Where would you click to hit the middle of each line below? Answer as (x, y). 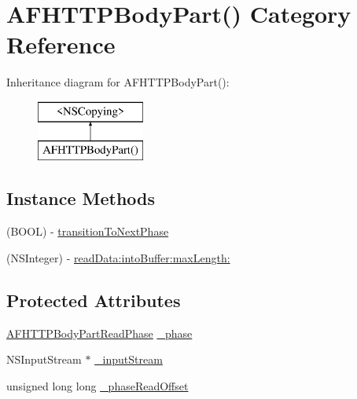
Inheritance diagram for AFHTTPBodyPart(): (118, 82)
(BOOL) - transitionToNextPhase (88, 231)
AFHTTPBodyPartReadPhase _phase (99, 333)
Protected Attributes (94, 300)
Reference (61, 44)
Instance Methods (81, 198)
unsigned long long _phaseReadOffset (98, 385)
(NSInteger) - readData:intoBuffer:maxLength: (118, 257)
